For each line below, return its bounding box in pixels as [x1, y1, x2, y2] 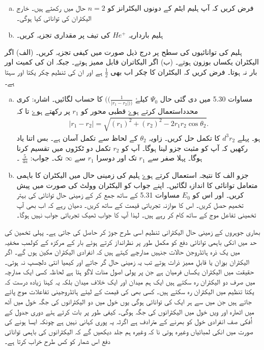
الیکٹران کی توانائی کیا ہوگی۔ [16, 12, 92, 23]
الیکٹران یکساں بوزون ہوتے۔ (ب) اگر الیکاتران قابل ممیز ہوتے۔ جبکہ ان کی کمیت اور [5, 56, 259, 67]
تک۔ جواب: [30, 152, 63, 163]
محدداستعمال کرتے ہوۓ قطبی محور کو [81, 105, 198, 116]
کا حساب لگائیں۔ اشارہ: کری [16, 93, 103, 104]
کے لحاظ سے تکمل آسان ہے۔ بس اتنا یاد [16, 132, 138, 143]
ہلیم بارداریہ [128, 29, 163, 40]
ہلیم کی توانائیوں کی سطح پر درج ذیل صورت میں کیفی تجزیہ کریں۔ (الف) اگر [5, 46, 242, 57]
